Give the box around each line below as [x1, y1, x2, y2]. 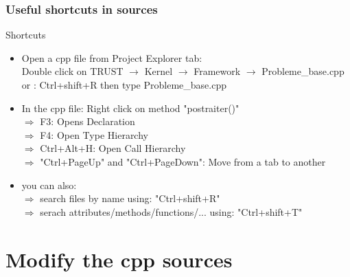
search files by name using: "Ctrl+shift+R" [40, 191, 220, 206]
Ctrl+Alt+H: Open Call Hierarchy [40, 141, 186, 155]
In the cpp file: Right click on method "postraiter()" [21, 100, 240, 115]
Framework [194, 64, 241, 78]
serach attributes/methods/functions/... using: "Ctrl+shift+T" [40, 204, 303, 219]
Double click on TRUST [21, 64, 124, 78]
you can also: [21, 177, 77, 192]
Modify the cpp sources [5, 245, 233, 273]
